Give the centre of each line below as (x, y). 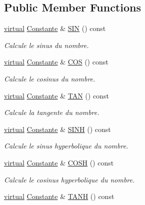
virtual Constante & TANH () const (59, 196)
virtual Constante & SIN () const (55, 28)
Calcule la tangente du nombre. (52, 112)
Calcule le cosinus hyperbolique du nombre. (69, 179)
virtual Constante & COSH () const (59, 162)
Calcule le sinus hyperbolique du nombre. (66, 146)
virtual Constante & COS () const (56, 62)
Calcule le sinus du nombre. (46, 45)
